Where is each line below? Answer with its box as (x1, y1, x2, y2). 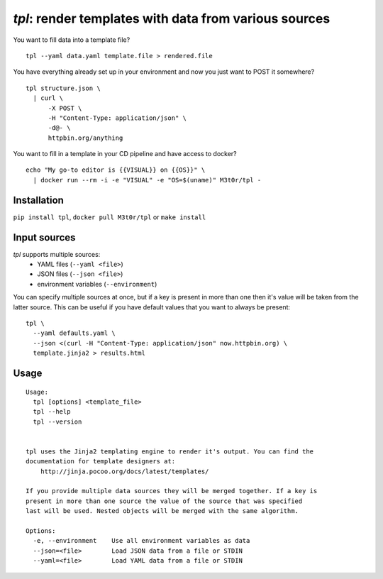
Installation (13, 194, 64, 206)
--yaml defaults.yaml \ (33, 329, 116, 337)
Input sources (13, 231, 76, 243)
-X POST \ (48, 104, 82, 112)
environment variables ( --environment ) (37, 280, 157, 288)
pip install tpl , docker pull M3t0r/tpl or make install (13, 213, 206, 221)
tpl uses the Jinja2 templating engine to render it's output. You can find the (26, 447, 314, 456)
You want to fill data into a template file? (13, 35, 131, 44)
